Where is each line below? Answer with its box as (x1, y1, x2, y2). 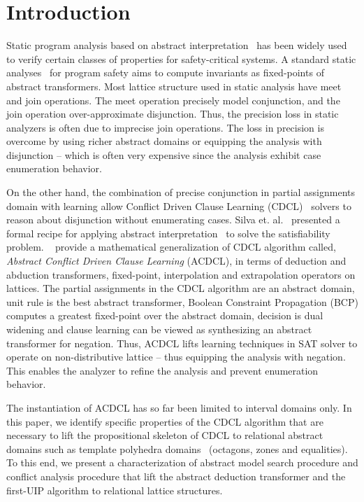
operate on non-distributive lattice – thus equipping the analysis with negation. (6, 349, 346, 364)
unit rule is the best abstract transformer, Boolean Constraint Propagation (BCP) (6, 294, 358, 309)
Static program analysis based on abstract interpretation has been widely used (6, 38, 347, 53)
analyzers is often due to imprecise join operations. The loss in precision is (6, 120, 324, 134)
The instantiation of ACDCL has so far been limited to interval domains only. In (6, 400, 352, 414)
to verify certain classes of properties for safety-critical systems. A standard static (6, 51, 356, 66)
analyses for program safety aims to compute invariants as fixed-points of (6, 65, 324, 80)
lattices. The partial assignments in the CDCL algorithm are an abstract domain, (6, 281, 355, 295)
